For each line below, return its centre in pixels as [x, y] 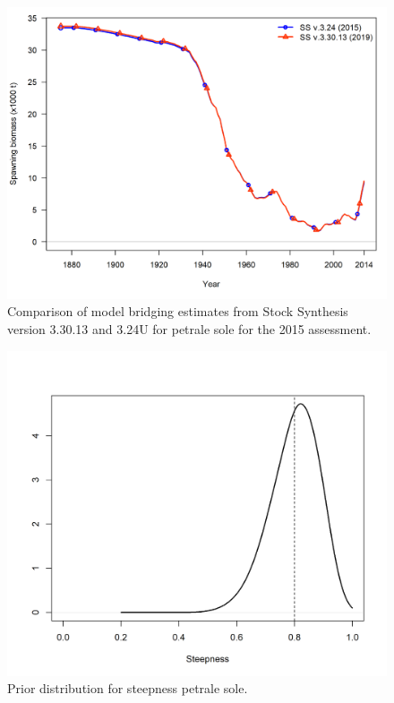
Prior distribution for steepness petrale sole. [128, 688]
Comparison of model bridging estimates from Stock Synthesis [178, 311]
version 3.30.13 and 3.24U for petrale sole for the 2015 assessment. [189, 329]
